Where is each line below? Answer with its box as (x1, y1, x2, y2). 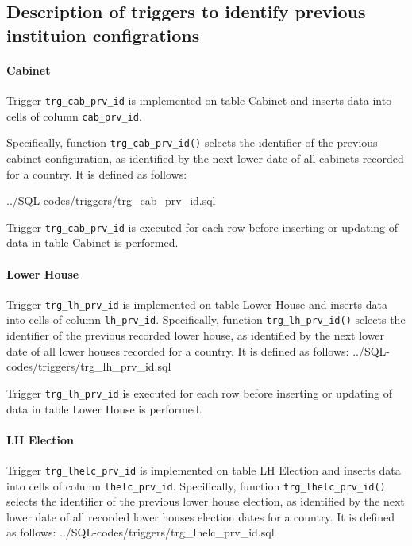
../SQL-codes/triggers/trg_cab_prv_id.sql (6, 192, 216, 209)
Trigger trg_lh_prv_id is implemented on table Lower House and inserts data (6, 295, 387, 312)
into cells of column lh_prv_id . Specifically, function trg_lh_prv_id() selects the (6, 311, 406, 328)
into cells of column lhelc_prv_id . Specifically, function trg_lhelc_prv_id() (6, 477, 386, 494)
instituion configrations (6, 22, 200, 47)
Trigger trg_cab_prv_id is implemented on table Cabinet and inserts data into (6, 91, 392, 108)
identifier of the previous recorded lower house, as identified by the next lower (6, 327, 385, 344)
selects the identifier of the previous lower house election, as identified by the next (6, 493, 405, 509)
